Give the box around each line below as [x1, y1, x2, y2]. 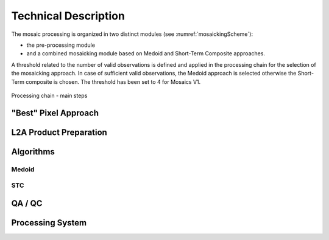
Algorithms [11, 146, 55, 157]
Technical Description [11, 9, 125, 22]
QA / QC [11, 198, 43, 208]
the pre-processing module [26, 41, 96, 49]
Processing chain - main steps [11, 92, 88, 99]
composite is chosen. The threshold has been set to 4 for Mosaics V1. [25, 78, 201, 85]
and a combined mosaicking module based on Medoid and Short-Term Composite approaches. [26, 50, 265, 57]
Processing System [11, 218, 87, 228]
